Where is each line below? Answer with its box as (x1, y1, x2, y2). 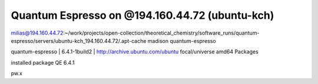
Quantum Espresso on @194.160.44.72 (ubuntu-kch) (11, 9, 274, 22)
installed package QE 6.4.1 (11, 59, 75, 66)
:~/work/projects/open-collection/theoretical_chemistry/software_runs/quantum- (62, 29, 260, 36)
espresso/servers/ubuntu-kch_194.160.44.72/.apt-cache (11, 37, 147, 44)
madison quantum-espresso (147, 37, 216, 44)
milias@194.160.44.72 (11, 29, 64, 36)
